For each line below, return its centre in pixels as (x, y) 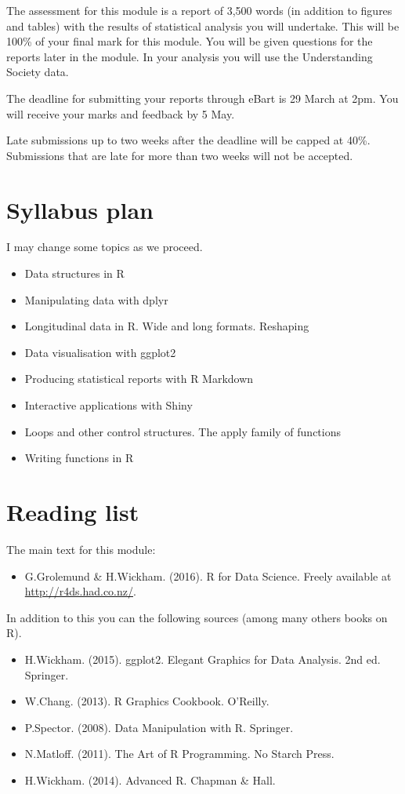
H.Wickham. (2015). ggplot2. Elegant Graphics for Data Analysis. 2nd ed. (202, 659)
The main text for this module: (81, 549)
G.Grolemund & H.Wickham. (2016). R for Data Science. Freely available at (208, 575)
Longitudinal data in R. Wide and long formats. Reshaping (167, 326)
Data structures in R (74, 273)
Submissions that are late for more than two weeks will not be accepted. (180, 155)
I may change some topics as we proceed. (105, 247)
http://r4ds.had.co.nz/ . (80, 591)
